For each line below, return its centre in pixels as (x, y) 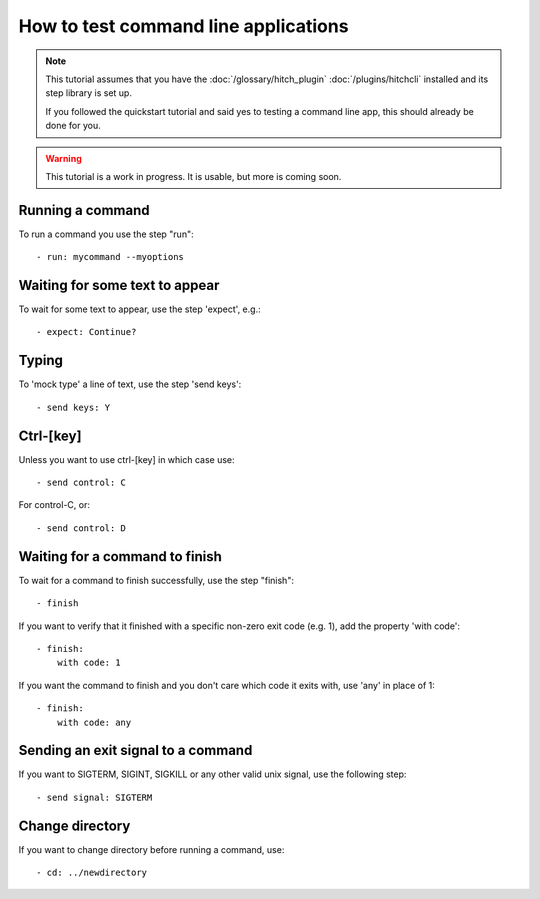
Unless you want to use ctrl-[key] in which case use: (126, 459)
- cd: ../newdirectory (92, 873)
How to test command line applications (183, 26)
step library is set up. (88, 93)
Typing (41, 360)
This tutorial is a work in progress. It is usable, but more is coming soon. (193, 176)
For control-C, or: (54, 505)
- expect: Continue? (86, 332)
